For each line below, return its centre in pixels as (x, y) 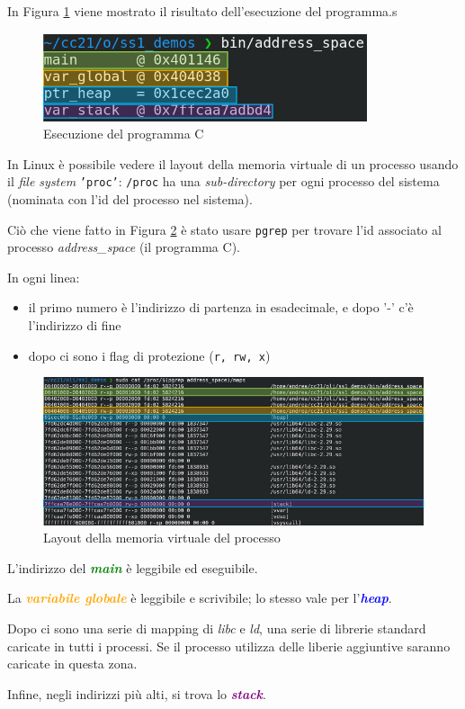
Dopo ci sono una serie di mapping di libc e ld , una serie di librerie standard (217, 628)
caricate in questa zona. (72, 664)
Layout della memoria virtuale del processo (162, 538)
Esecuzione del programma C (124, 134)
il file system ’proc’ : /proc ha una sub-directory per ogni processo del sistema (224, 181)
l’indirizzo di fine (75, 325)
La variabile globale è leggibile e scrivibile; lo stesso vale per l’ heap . (200, 598)
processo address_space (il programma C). (124, 247)
